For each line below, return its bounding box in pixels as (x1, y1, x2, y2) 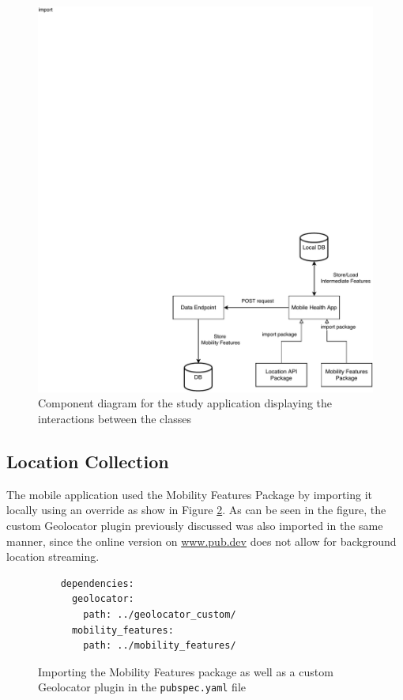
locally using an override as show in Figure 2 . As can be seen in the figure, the (6, 501, 386, 518)
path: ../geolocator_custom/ (83, 608, 236, 620)
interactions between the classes (38, 411, 191, 427)
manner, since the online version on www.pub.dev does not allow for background (6, 532, 397, 549)
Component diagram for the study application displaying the (38, 395, 333, 411)
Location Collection (6, 449, 169, 473)
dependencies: (60, 577, 134, 589)
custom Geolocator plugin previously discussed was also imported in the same (6, 517, 383, 533)
